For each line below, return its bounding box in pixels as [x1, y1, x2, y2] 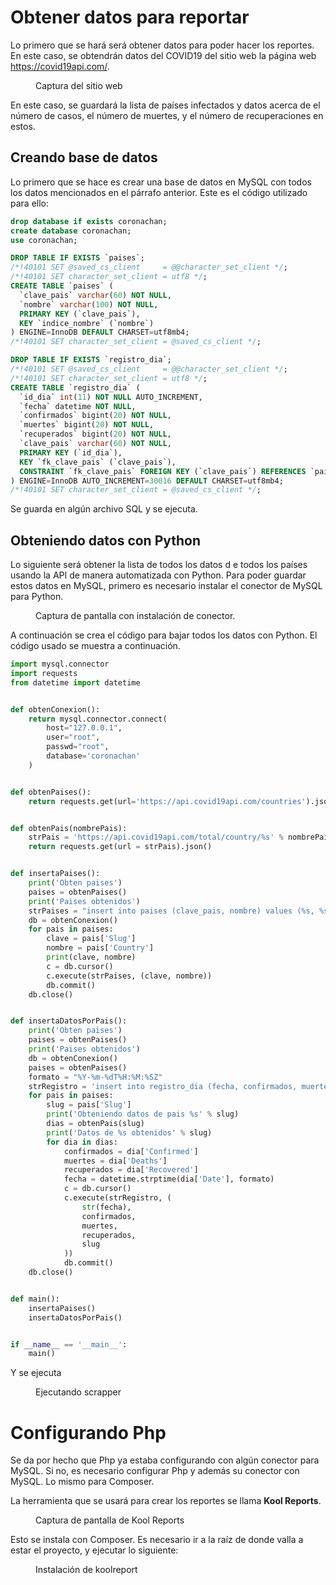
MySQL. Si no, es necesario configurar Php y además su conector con [10, 1465, 300, 1477]
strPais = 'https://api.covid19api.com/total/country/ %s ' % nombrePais [28, 832, 333, 843]
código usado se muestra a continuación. [10, 640, 181, 652]
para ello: [10, 197, 50, 209]
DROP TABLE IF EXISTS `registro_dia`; [10, 355, 172, 365]
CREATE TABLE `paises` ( [10, 281, 114, 291]
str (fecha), [81, 1202, 132, 1212]
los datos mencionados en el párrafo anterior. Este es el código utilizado [10, 186, 308, 198]
